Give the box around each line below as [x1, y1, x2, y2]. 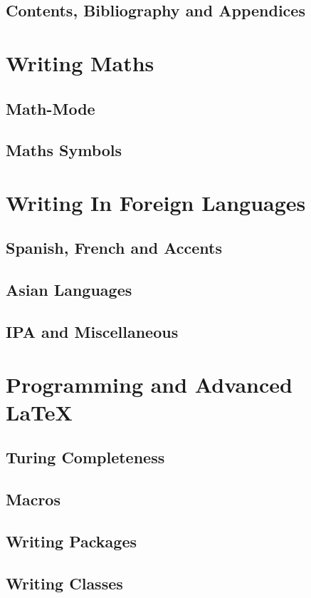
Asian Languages [6, 279, 132, 301]
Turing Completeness [6, 446, 165, 468]
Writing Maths [6, 48, 154, 77]
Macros [6, 488, 60, 510]
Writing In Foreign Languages [6, 187, 306, 217]
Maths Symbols [6, 139, 122, 161]
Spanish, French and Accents [6, 237, 222, 259]
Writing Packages [6, 530, 137, 552]
